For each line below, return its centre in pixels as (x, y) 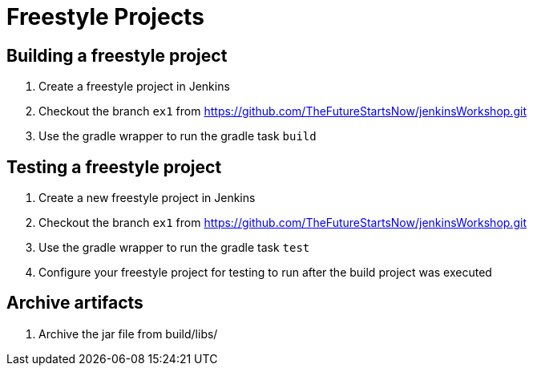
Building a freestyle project (117, 55)
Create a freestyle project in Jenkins (134, 87)
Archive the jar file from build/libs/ (128, 334)
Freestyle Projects (105, 17)
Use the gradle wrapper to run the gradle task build (178, 136)
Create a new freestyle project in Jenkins (147, 198)
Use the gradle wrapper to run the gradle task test (174, 248)
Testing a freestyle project (114, 167)
